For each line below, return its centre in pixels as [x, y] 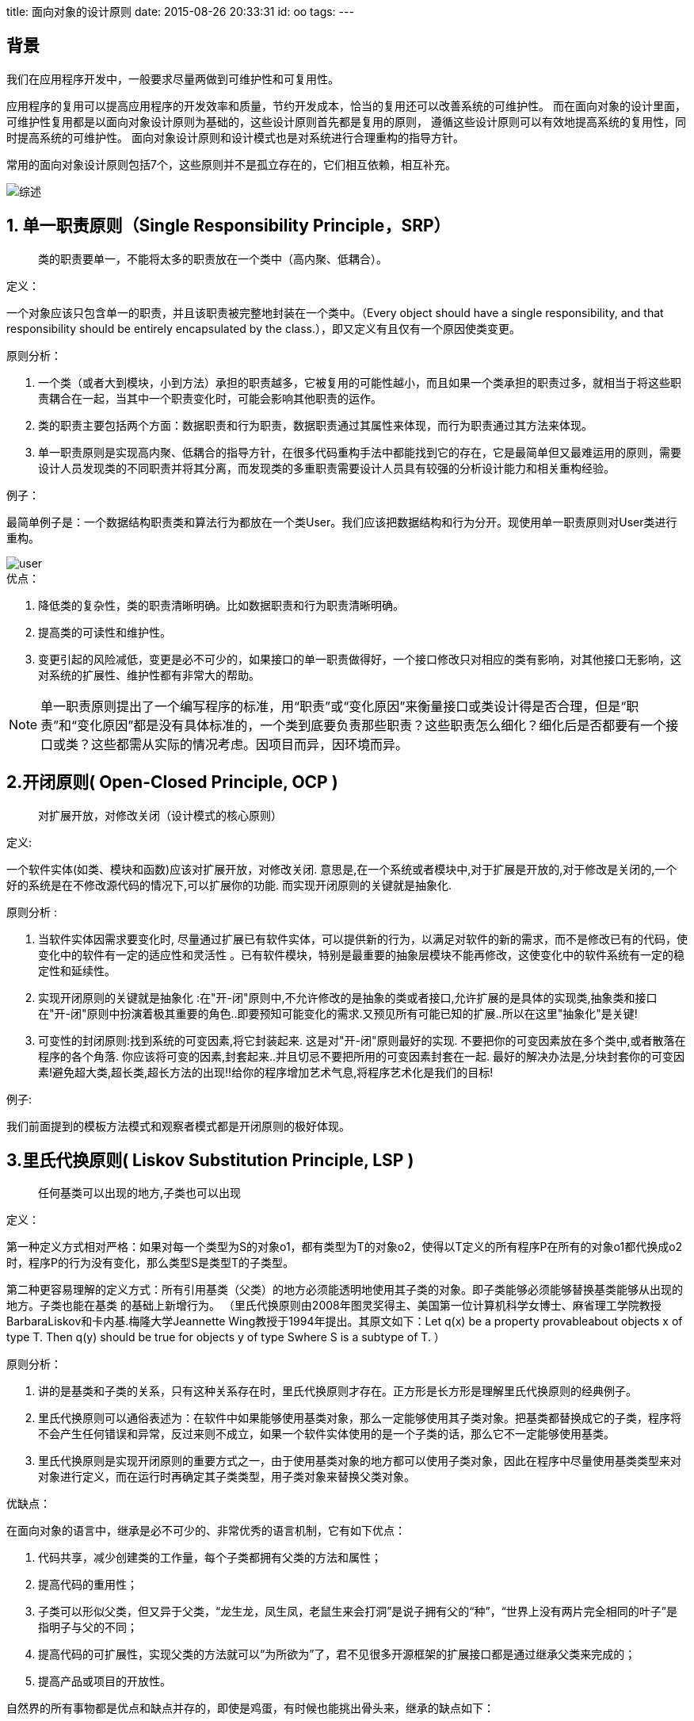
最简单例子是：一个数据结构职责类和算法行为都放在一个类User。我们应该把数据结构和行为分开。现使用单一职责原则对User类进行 [342, 522]
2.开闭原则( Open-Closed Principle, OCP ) [172, 782]
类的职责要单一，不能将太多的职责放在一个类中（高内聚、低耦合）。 [213, 258]
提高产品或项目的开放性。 [105, 1681]
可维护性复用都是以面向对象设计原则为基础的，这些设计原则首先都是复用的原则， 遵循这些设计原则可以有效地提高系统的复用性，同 [346, 121]
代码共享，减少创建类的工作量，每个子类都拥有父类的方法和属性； [210, 1558]
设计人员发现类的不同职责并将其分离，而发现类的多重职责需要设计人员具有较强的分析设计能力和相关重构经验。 [326, 468]
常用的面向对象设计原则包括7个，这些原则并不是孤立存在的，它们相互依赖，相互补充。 [231, 164]
